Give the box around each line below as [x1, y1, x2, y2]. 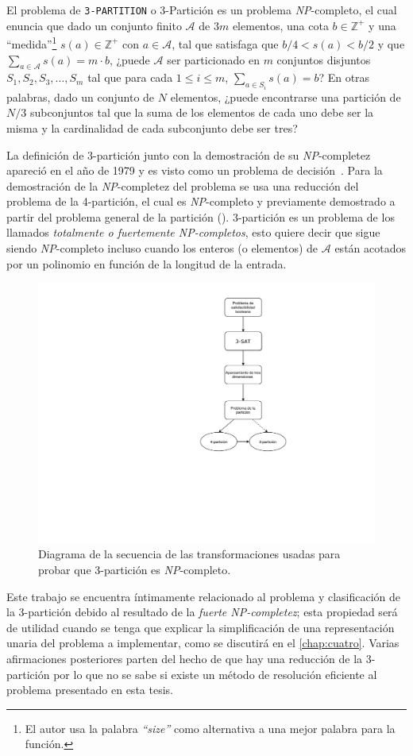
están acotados [334, 240, 406, 256]
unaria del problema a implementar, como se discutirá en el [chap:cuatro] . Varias [6, 634, 399, 651]
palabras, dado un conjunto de [6, 88, 155, 105]
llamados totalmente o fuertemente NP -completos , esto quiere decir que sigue [6, 224, 380, 241]
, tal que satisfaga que [172, 35, 279, 52]
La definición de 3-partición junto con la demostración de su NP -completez [6, 146, 371, 163]
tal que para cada [87, 69, 173, 86]
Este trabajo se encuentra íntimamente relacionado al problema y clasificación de [6, 588, 401, 604]
